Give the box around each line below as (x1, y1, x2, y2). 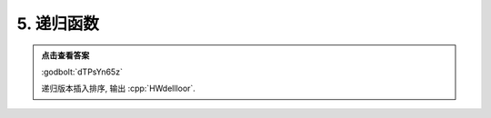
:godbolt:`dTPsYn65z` (41, 66, 123, 77)
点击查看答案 (41, 50, 90, 61)
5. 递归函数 (16, 14, 99, 34)
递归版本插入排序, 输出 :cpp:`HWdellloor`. (41, 83, 195, 94)
